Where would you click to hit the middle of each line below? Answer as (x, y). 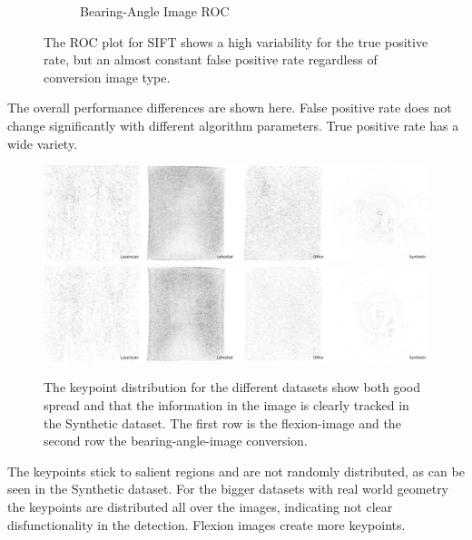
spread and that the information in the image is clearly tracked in (226, 404)
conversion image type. (107, 77)
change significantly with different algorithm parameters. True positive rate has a (233, 125)
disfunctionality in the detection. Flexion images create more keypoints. (206, 524)
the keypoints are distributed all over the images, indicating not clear (200, 506)
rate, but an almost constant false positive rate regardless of (211, 59)
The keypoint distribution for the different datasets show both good (232, 387)
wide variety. (43, 143)
